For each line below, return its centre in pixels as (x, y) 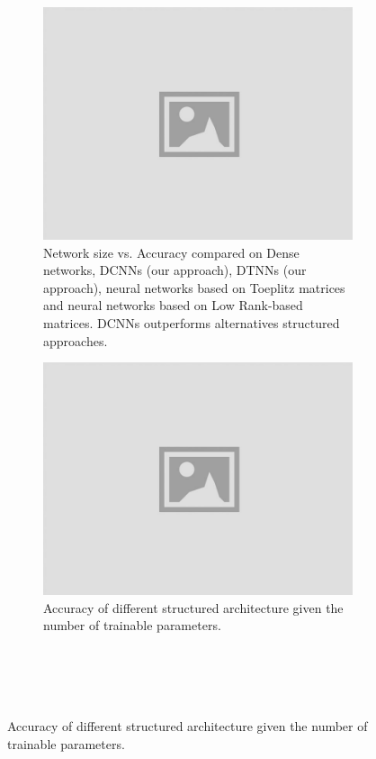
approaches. (76, 340)
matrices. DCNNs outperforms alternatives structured (192, 322)
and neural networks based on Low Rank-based (173, 305)
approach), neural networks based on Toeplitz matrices (194, 287)
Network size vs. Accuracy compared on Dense (171, 252)
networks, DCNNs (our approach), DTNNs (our (175, 270)
